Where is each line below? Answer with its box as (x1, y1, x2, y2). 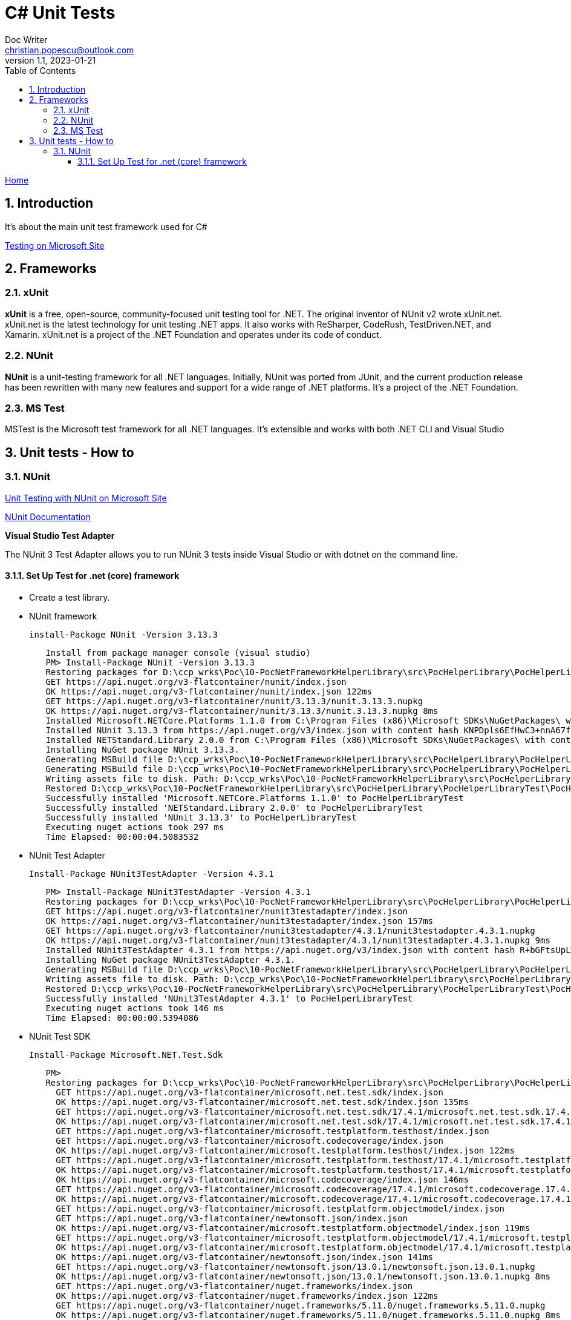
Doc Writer (5, 34, 48, 45)
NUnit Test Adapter (29, 850, 105, 860)
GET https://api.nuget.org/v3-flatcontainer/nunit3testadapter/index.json (45, 906, 408, 916)
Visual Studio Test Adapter (5, 530, 115, 541)
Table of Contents (5, 65, 76, 76)
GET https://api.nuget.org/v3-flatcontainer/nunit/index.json (45, 676, 347, 687)
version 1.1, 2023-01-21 (5, 54, 96, 65)
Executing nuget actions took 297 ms (45, 822, 224, 832)
